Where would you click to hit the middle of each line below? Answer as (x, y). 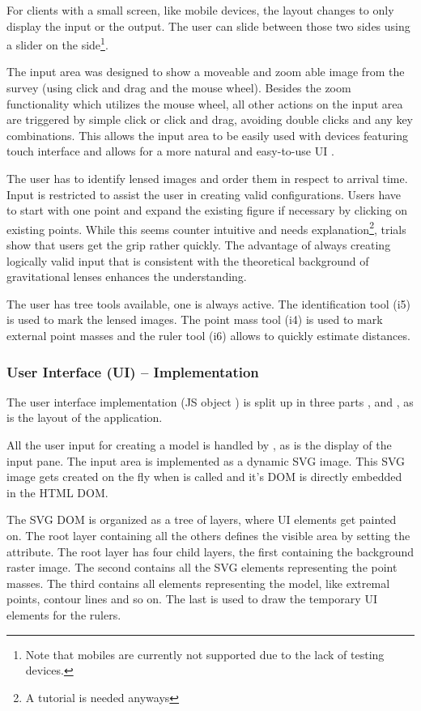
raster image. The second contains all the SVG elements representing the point (202, 567)
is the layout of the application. (85, 417)
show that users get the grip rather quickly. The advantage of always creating (199, 245)
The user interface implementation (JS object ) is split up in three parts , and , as (210, 401)
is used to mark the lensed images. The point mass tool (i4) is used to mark (195, 319)
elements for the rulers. (64, 614)
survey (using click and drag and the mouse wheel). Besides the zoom (179, 88)
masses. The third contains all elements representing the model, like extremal (198, 583)
